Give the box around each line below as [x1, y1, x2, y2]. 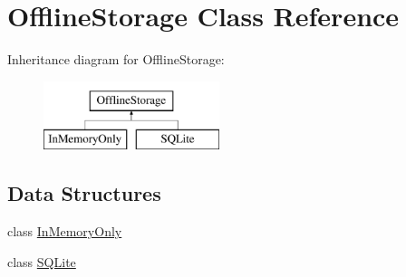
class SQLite [7, 252, 76, 271]
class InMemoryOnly [7, 222, 122, 241]
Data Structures [7, 179, 161, 207]
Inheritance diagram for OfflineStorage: [7, 50, 225, 69]
